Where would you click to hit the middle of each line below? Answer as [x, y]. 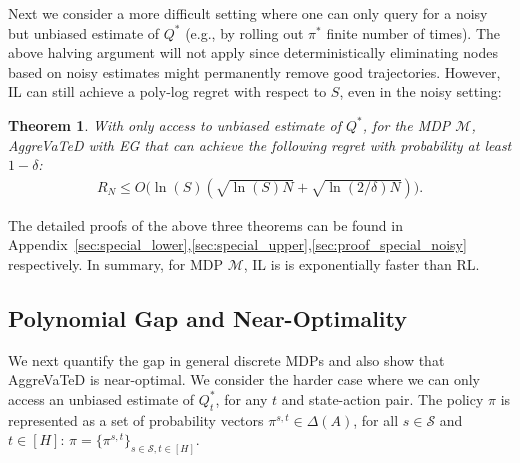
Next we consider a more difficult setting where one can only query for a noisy [248, 13]
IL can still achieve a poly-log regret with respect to [167, 91]
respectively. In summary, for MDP [115, 263]
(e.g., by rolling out [244, 32]
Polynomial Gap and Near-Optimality [208, 317]
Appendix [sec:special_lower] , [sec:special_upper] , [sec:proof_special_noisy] [237, 244]
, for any [241, 398]
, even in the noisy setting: [420, 91]
